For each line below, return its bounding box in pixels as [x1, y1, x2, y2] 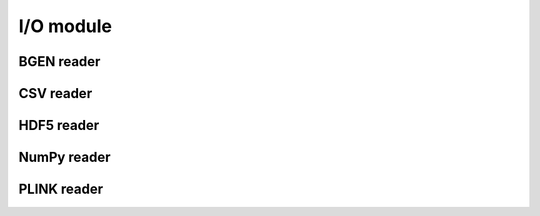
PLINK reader [18, 181, 104, 198]
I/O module [18, 15, 113, 37]
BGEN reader [18, 53, 101, 70]
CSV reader [18, 85, 93, 102]
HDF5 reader [18, 117, 100, 134]
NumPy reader [18, 149, 111, 166]
